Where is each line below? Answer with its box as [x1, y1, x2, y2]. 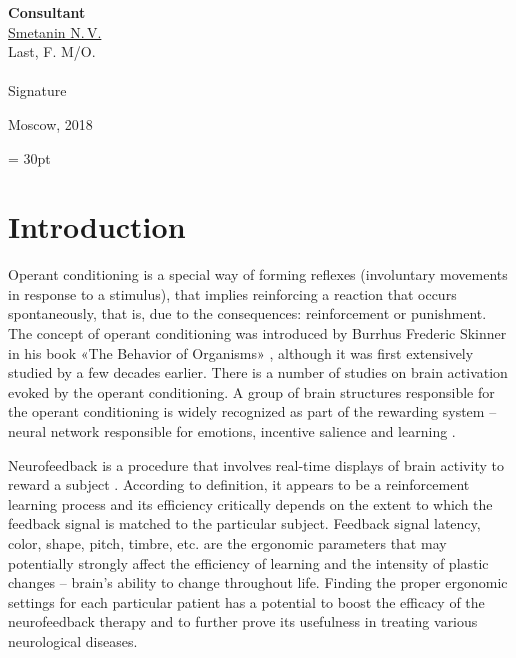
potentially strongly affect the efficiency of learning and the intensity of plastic [8, 552, 489, 573]
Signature [8, 80, 67, 101]
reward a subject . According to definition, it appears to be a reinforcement [8, 474, 470, 495]
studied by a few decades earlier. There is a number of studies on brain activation [8, 362, 508, 383]
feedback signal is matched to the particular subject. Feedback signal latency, [8, 513, 481, 534]
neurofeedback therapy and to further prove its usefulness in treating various [8, 611, 478, 632]
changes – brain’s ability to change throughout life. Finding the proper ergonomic [8, 572, 508, 593]
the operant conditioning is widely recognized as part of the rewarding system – [8, 401, 497, 422]
